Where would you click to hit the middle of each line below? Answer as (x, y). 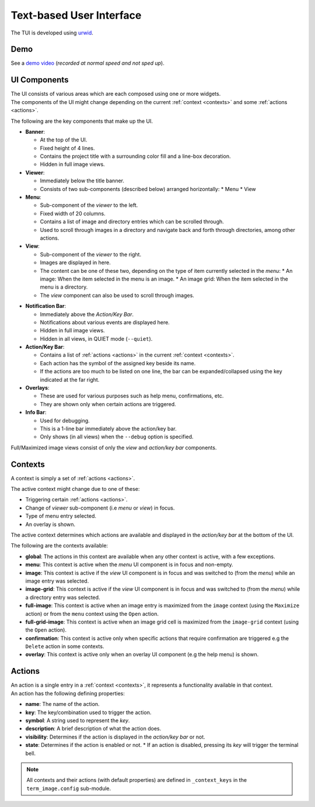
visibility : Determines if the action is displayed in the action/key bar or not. (115, 737)
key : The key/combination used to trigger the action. (88, 712)
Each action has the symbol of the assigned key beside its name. (118, 363)
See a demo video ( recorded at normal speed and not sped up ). (87, 63)
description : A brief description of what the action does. (93, 729)
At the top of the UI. (64, 140)
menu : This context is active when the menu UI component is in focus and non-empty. (129, 564)
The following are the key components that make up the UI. (82, 121)
